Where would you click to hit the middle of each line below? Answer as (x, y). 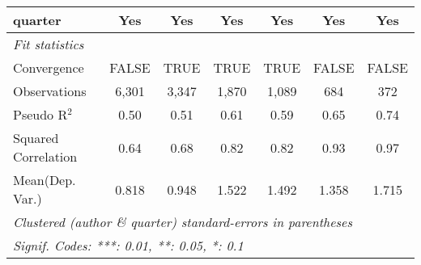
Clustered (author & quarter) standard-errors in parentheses (183, 222)
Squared (36, 138)
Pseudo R (40, 114)
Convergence (49, 67)
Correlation (45, 156)
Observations (50, 91)
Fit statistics (49, 44)
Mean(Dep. (45, 180)
